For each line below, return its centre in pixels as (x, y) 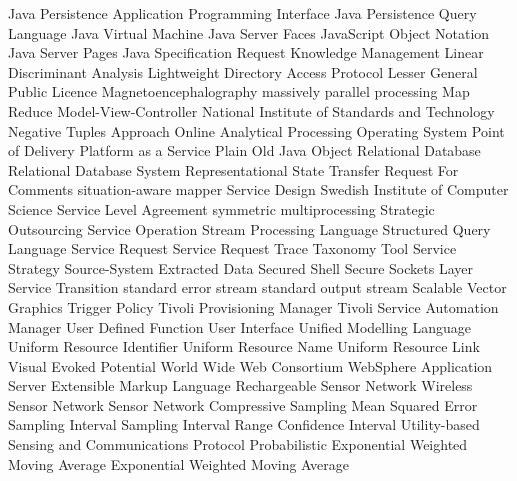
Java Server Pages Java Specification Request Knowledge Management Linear (246, 52)
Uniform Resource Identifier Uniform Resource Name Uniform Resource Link (244, 346)
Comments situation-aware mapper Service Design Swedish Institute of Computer (258, 189)
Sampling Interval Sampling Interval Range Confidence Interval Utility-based (244, 424)
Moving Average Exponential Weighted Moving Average (178, 463)
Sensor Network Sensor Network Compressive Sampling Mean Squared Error (243, 404)
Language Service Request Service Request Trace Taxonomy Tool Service (232, 248)
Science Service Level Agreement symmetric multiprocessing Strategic (221, 208)
